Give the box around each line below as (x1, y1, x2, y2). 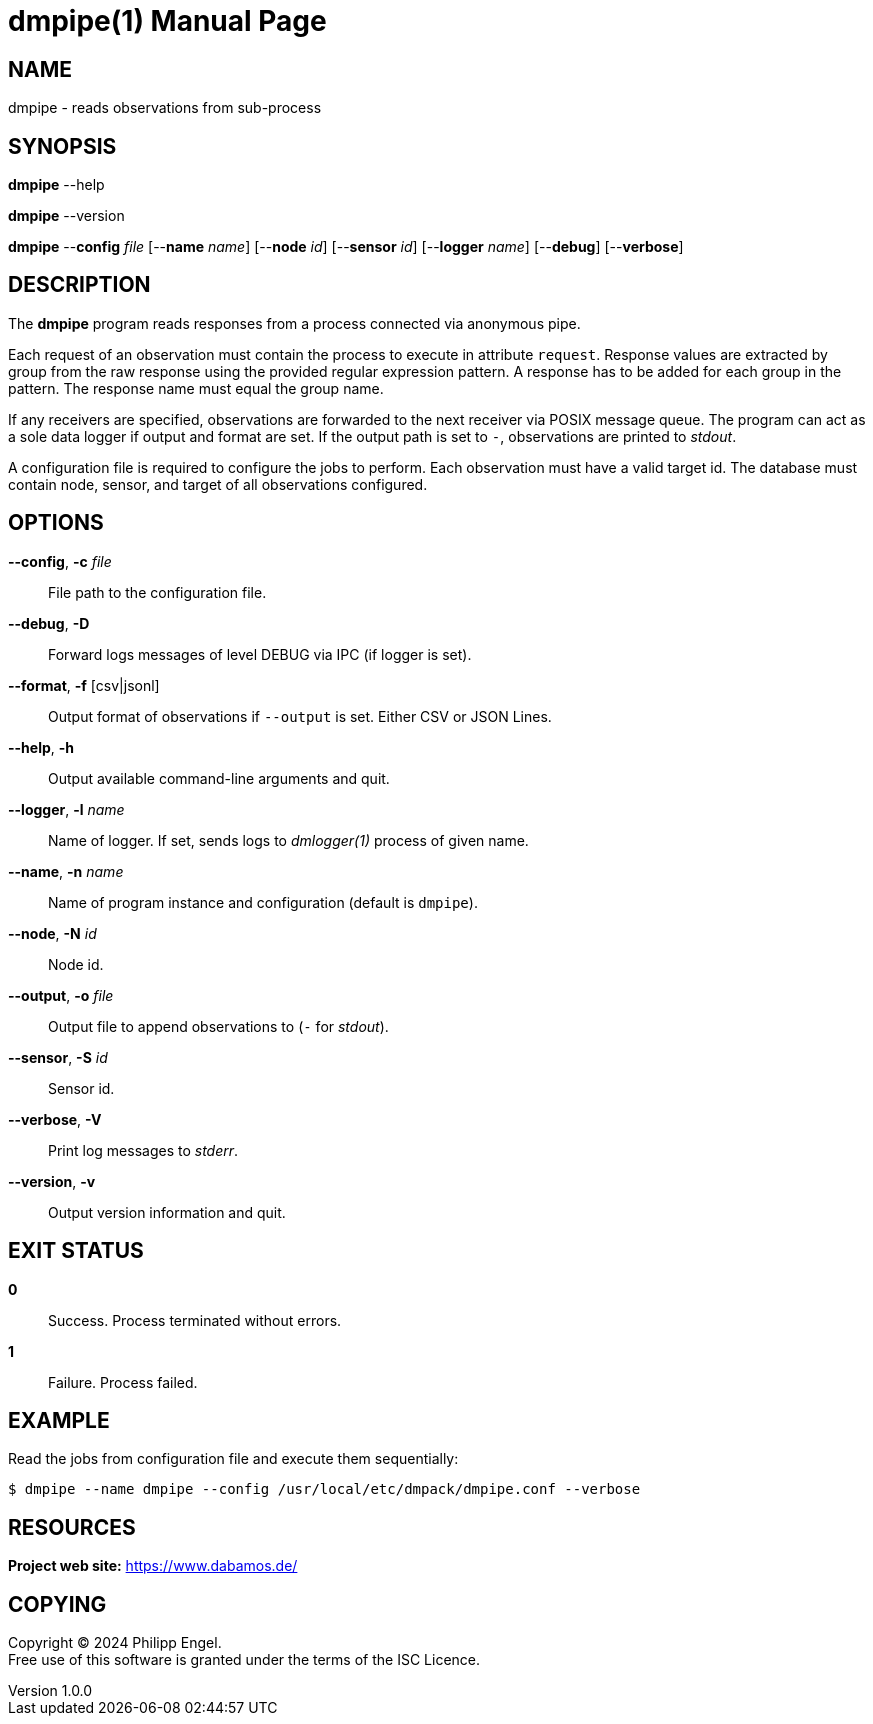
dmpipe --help (8, 176, 105, 194)
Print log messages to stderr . (48, 1141, 239, 1159)
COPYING (8, 1591, 107, 1617)
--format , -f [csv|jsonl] (8, 676, 160, 694)
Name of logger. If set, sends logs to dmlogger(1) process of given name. (48, 831, 529, 849)
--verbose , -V (8, 1110, 102, 1128)
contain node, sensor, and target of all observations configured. (8, 475, 428, 493)
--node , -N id (8, 924, 97, 942)
